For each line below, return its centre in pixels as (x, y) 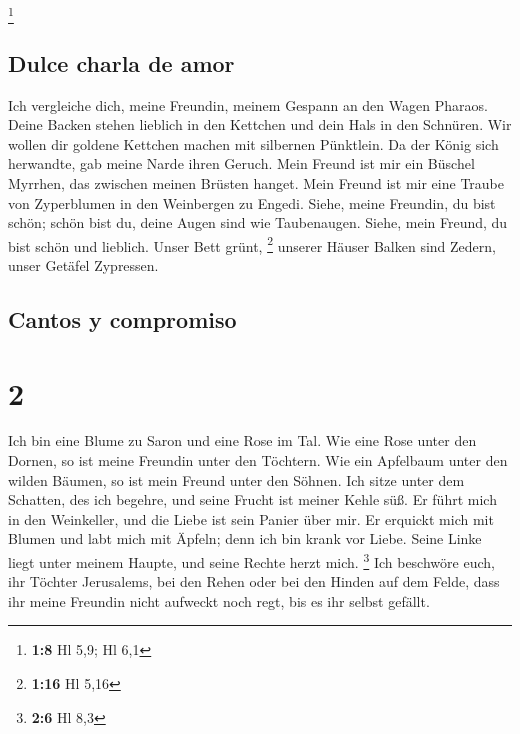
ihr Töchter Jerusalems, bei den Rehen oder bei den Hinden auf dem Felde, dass (254, 581)
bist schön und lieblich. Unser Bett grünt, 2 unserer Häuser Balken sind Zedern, (252, 244)
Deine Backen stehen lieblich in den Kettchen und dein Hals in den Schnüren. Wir (260, 124)
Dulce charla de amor (121, 62)
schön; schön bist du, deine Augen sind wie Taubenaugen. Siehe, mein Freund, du (258, 222)
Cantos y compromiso (122, 318)
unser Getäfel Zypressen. (83, 264)
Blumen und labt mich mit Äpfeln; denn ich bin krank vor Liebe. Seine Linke (245, 538)
